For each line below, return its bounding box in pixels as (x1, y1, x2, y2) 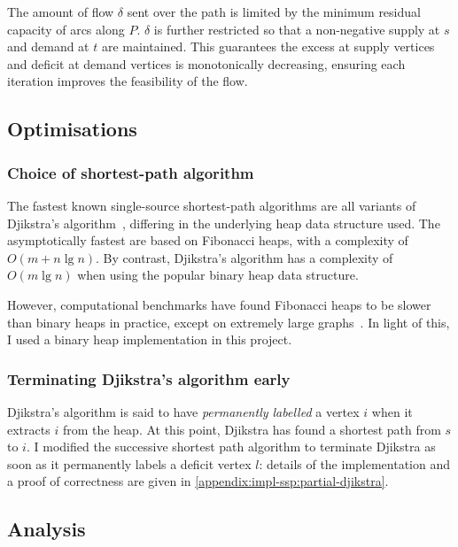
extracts (7, 420, 50, 438)
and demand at (7, 37, 89, 56)
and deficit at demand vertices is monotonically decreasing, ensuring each (7, 54, 406, 73)
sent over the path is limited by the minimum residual (127, 3, 421, 20)
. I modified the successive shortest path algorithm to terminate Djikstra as (26, 437, 436, 456)
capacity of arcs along (7, 19, 125, 38)
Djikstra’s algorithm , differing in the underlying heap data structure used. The (7, 213, 440, 232)
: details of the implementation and (259, 454, 451, 473)
